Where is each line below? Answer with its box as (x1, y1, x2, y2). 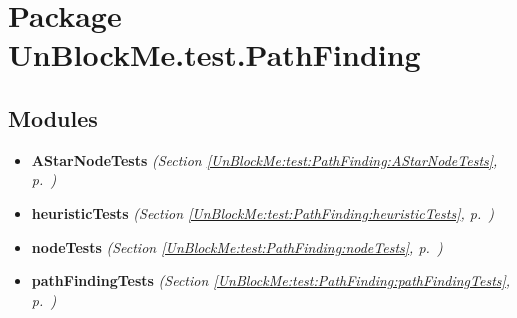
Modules (8, 102, 98, 133)
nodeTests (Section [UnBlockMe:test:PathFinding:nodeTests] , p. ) (31, 236, 443, 257)
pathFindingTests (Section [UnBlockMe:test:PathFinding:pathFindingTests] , (31, 270, 511, 291)
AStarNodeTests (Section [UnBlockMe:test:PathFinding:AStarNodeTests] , (31, 149, 498, 170)
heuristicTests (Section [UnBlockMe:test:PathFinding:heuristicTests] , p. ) (31, 202, 495, 223)
